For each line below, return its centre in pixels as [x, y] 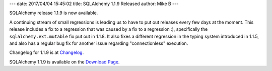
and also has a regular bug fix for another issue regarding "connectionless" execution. [99, 43]
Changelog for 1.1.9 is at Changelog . [47, 52]
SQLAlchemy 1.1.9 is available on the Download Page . [64, 62]
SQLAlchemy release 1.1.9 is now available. [54, 13]
